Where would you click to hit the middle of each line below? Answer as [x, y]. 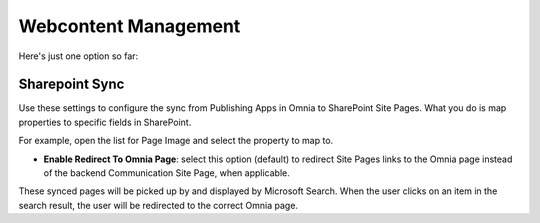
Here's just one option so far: [78, 56]
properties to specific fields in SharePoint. [105, 122]
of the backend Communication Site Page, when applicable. [166, 173]
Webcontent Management [129, 26]
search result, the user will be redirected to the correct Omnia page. [158, 205]
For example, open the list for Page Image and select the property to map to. [176, 141]
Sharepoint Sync [71, 84]
